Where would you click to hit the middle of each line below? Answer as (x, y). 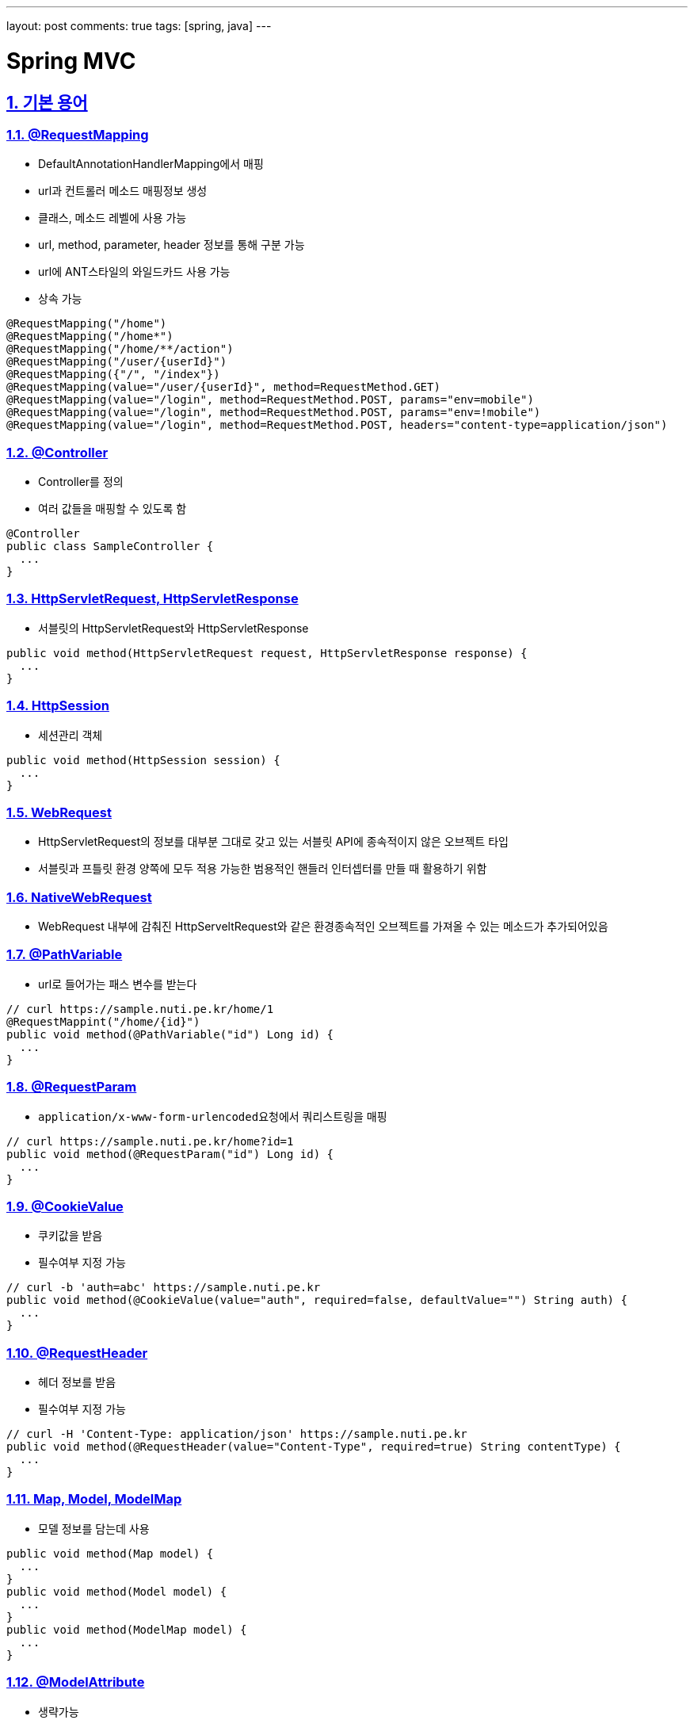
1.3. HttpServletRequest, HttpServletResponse (153, 599)
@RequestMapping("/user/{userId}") (117, 362)
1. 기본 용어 (47, 102)
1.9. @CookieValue (65, 1206)
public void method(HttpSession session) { (143, 760)
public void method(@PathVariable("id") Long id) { (170, 1034)
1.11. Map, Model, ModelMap (94, 1499)
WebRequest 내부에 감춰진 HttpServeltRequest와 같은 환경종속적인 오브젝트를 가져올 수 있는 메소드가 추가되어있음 (323, 927)
